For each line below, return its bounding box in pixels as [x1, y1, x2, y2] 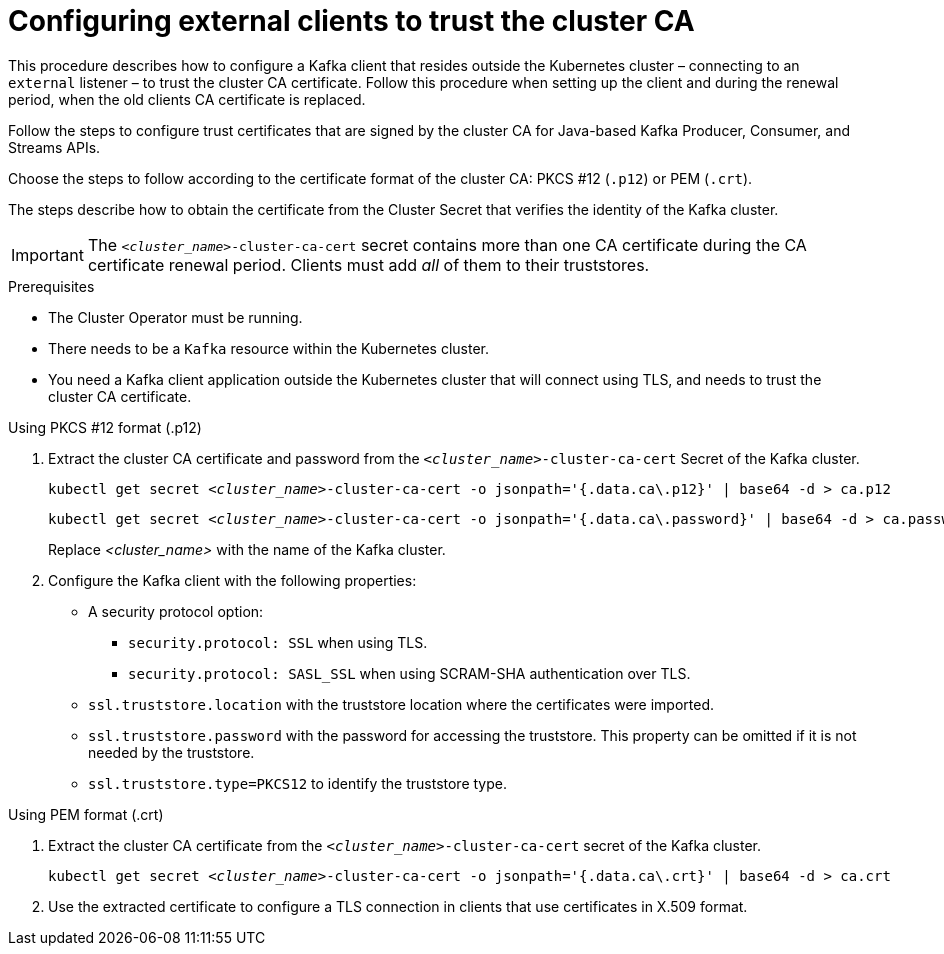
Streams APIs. [8, 138, 101, 156]
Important [11, 244, 84, 265]
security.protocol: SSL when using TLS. [128, 633, 428, 651]
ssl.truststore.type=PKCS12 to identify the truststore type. [88, 774, 507, 792]
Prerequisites [8, 277, 95, 295]
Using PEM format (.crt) [8, 805, 164, 823]
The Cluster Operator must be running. [48, 308, 303, 326]
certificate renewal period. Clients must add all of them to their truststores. [87, 254, 650, 275]
